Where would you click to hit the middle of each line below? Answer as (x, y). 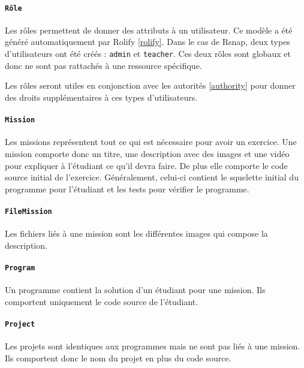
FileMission (28, 211)
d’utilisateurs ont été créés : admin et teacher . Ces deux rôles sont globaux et (148, 54)
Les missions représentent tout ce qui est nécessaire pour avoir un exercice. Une (151, 142)
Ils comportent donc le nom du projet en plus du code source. (118, 358)
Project (20, 324)
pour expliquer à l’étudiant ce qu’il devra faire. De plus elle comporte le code (146, 165)
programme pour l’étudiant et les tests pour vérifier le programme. (127, 188)
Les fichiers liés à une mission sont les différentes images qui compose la (136, 233)
